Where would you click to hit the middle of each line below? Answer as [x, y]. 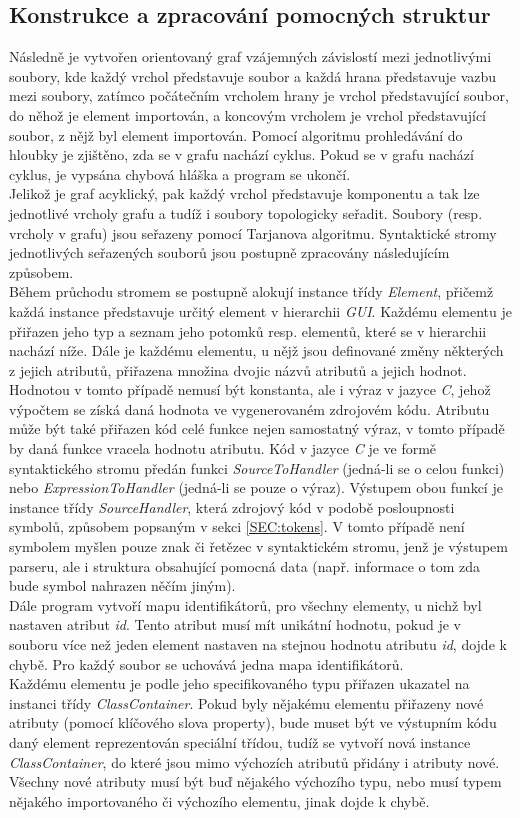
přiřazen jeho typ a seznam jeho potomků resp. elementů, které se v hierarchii [248, 330]
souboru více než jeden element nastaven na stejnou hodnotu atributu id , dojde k [258, 644]
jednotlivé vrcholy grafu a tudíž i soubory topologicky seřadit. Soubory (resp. [246, 212]
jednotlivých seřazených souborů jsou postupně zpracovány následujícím [229, 252]
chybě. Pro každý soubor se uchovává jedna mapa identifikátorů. [206, 663]
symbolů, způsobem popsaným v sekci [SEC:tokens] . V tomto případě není [237, 526]
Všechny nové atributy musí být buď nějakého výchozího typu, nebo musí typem [255, 781]
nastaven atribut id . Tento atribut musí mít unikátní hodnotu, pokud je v [235, 624]
